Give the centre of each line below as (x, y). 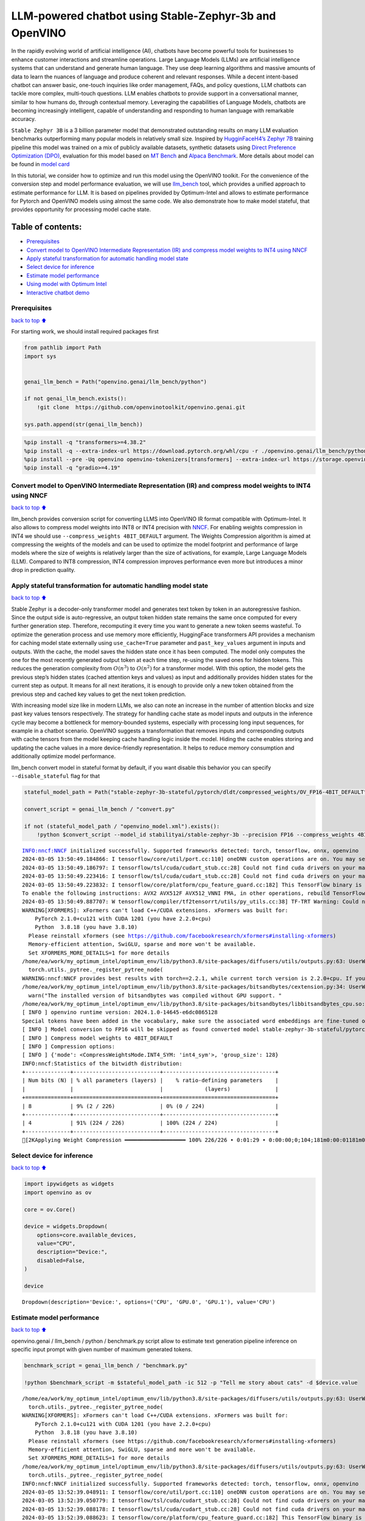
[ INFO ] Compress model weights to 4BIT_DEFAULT (98, 1038)
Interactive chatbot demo (58, 293)
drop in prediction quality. (43, 570)
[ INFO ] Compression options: (69, 1046)
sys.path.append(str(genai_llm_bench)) (83, 424)
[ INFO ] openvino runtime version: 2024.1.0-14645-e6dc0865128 (120, 1012)
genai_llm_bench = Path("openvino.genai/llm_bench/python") (116, 381)
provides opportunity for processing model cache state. (81, 209)
